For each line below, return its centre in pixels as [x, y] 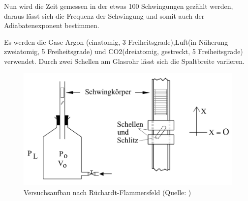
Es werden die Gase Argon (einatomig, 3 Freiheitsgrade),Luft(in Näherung [116, 42]
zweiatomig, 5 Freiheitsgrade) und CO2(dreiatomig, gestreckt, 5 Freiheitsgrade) [124, 51]
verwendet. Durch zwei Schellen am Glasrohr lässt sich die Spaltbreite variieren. [124, 61]
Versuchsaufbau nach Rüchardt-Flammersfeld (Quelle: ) [108, 192]
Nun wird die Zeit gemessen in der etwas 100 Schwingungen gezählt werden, [119, 6]
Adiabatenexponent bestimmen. [52, 25]
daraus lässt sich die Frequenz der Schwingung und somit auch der [104, 15]
